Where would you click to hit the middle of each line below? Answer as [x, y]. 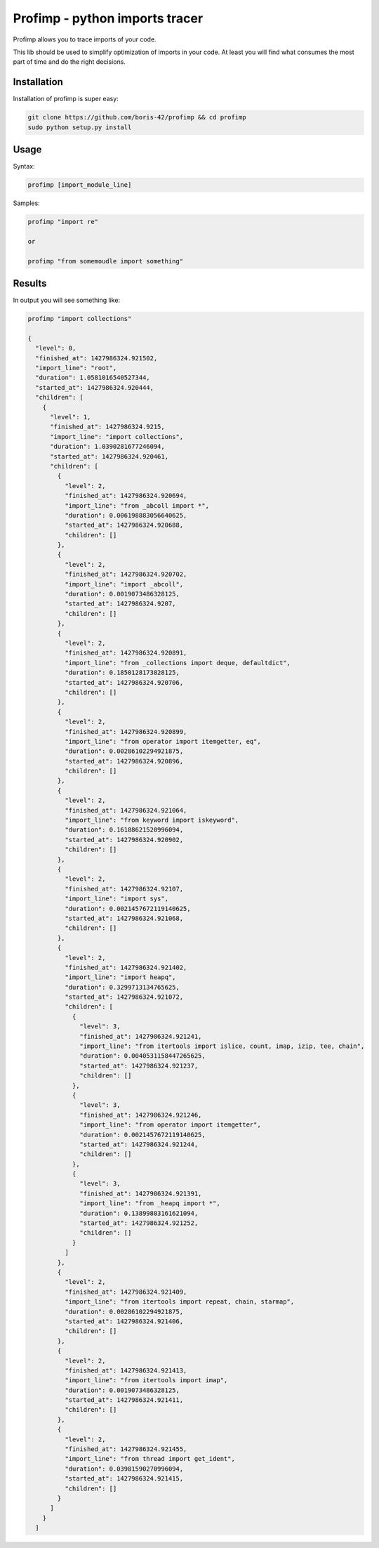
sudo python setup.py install [80, 127]
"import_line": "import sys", [116, 899]
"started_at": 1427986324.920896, [124, 761]
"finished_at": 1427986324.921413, [126, 1370]
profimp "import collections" [80, 319]
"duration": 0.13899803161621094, [139, 1213]
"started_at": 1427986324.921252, [139, 1223]
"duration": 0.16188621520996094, [124, 830]
